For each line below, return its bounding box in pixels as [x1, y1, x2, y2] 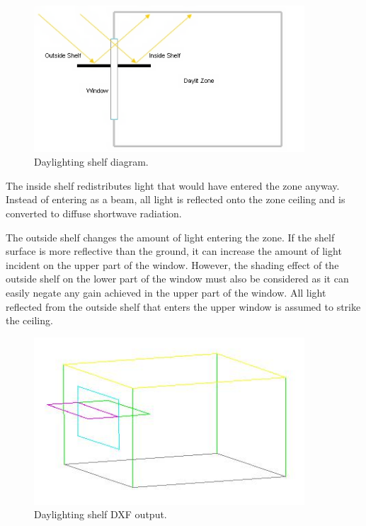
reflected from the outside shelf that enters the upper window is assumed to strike [6, 299, 361, 314]
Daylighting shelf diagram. [34, 154, 149, 169]
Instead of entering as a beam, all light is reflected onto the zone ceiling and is [6, 192, 345, 207]
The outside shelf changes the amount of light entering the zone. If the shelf [6, 229, 335, 244]
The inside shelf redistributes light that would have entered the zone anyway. [6, 178, 340, 193]
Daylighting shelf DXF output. [34, 507, 167, 522]
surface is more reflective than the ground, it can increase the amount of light [6, 244, 342, 258]
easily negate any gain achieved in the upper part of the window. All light [6, 285, 326, 299]
